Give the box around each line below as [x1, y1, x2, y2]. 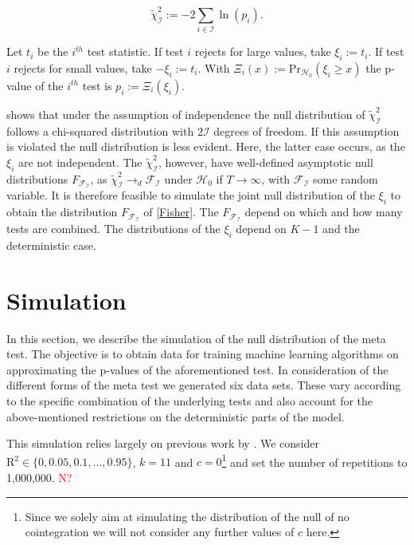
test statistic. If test [87, 43, 184, 60]
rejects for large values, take [194, 43, 331, 60]
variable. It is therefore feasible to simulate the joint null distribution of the [6, 187, 375, 203]
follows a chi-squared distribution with [6, 122, 194, 139]
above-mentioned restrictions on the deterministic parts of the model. [6, 408, 345, 425]
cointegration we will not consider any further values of [25, 523, 295, 540]
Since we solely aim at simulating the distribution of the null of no [25, 507, 350, 524]
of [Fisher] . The [143, 203, 219, 220]
